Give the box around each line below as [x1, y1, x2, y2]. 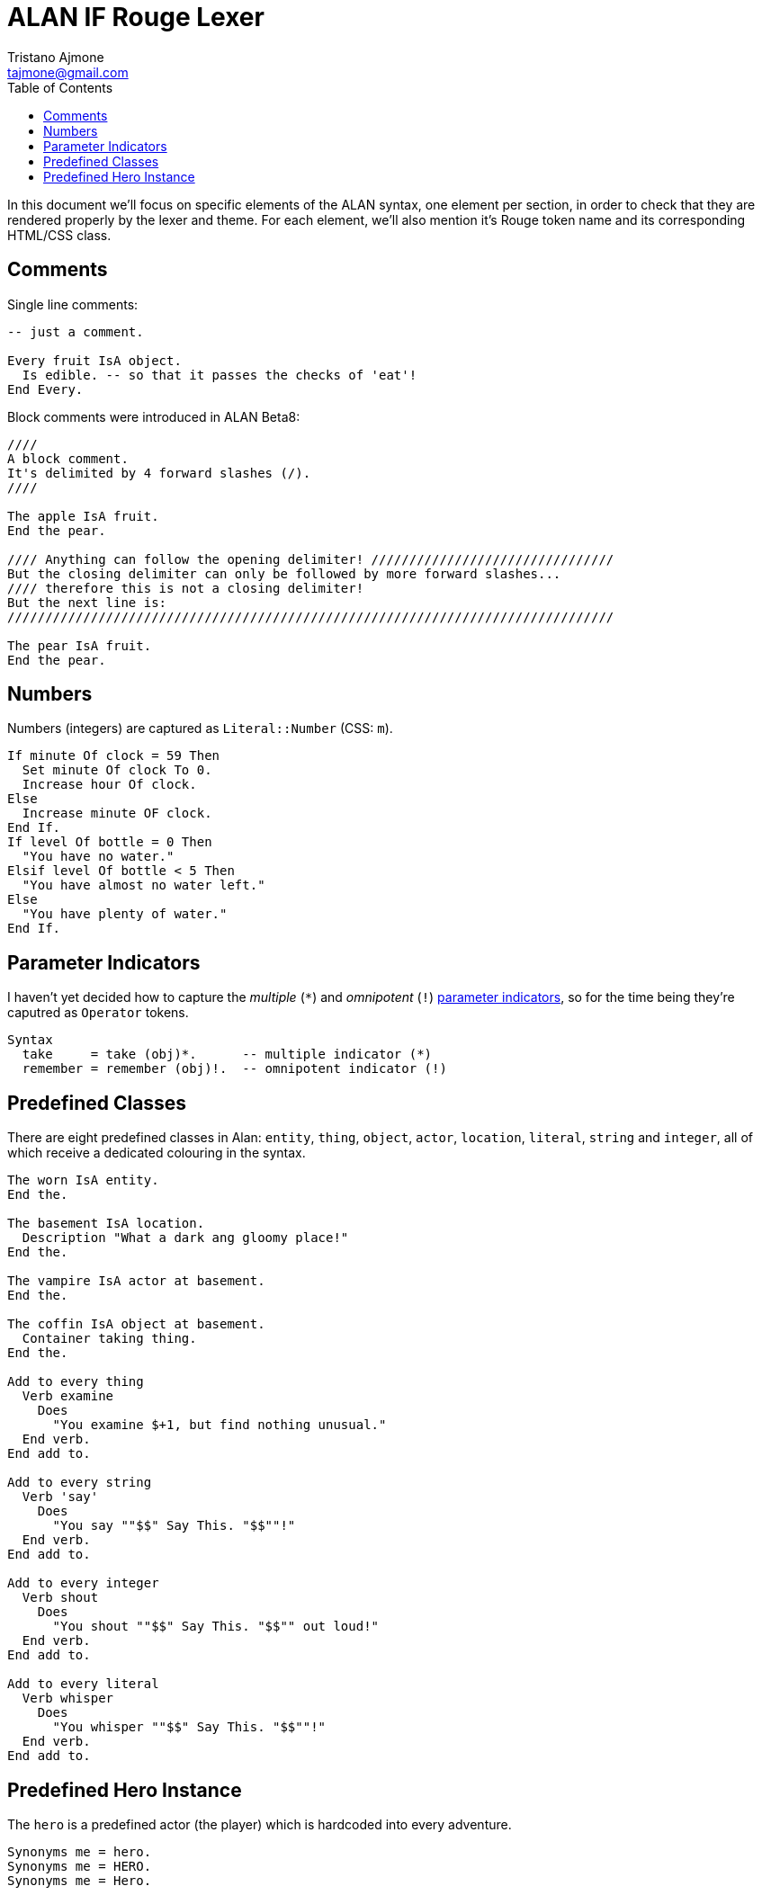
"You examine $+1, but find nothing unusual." [52, 1417, 387, 1433]
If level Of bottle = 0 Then [7, 835, 212, 850]
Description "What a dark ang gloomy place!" [22, 1230, 349, 1246]
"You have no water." [22, 849, 175, 864]
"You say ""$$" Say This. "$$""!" [52, 1518, 296, 1533]
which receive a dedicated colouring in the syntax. [7, 1145, 306, 1161]
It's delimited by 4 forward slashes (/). [7, 465, 311, 480]
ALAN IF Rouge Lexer [7, 2, 264, 32]
